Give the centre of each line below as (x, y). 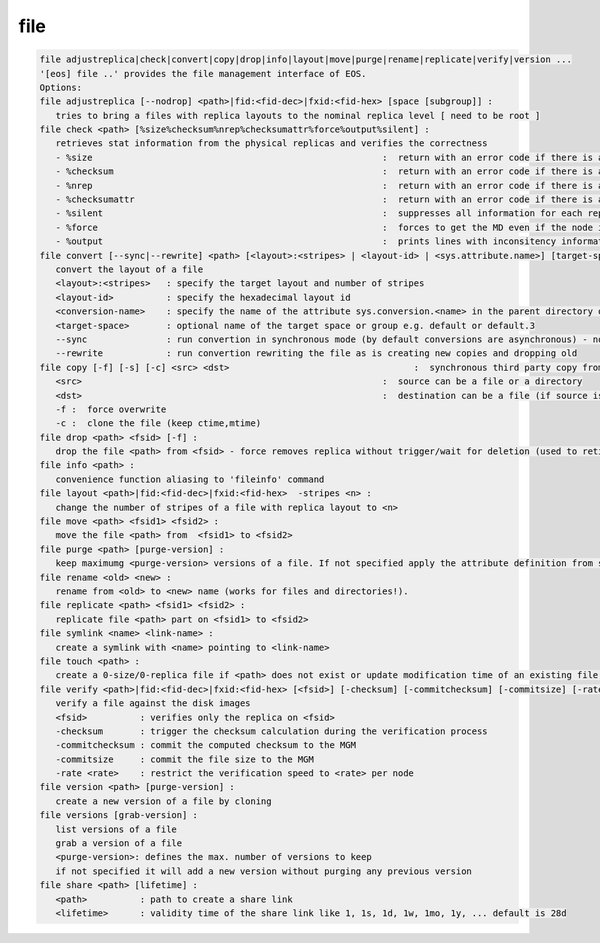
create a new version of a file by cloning (163, 801)
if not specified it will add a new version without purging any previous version (263, 871)
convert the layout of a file (129, 269)
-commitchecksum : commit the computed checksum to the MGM (206, 745)
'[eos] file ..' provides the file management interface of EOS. (203, 73)
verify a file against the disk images (153, 703)
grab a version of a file (119, 843)
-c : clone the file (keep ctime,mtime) (158, 423)
